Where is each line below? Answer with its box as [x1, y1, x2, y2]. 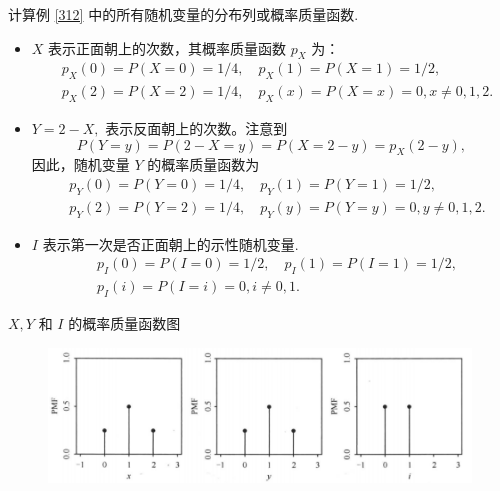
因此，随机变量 [31, 154, 130, 175]
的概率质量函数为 [147, 154, 260, 175]
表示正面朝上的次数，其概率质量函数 [48, 37, 287, 58]
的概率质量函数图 [68, 312, 181, 333]
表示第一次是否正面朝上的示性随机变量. [42, 233, 299, 254]
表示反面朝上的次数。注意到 [105, 118, 288, 139]
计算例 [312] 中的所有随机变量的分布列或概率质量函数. [8, 4, 359, 24]
